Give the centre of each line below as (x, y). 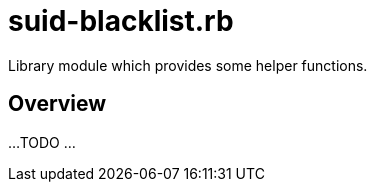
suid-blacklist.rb (121, 21)
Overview (57, 104)
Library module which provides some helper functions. (188, 65)
